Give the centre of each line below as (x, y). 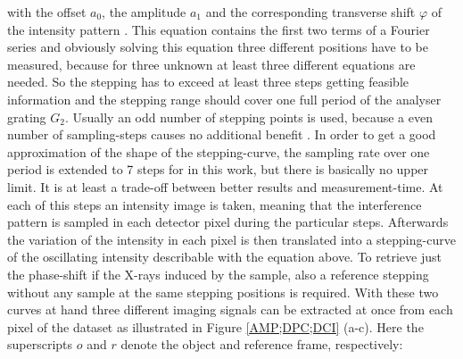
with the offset (47, 12)
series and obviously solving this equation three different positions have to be (218, 47)
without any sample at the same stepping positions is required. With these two (223, 292)
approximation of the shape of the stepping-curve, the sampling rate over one (219, 151)
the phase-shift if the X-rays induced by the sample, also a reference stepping (218, 274)
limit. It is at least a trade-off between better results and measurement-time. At (225, 186)
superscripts (40, 344)
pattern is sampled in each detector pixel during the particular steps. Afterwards (228, 222)
